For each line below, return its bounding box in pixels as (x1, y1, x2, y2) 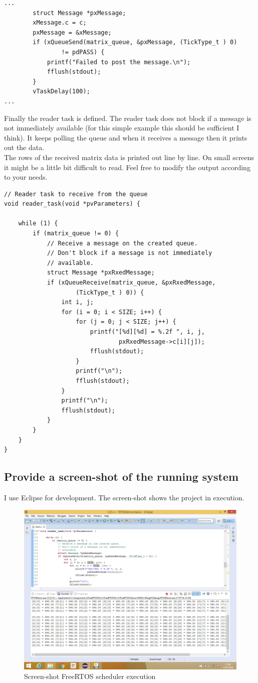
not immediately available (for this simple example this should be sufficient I (4, 122, 239, 133)
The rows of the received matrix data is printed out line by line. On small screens (4, 152, 254, 162)
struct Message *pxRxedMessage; (47, 269, 155, 277)
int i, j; (61, 299, 94, 306)
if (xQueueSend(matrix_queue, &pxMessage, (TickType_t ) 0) (33, 39, 237, 46)
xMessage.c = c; (33, 19, 87, 27)
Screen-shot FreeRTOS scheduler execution (24, 671, 156, 681)
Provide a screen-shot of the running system (4, 469, 239, 484)
